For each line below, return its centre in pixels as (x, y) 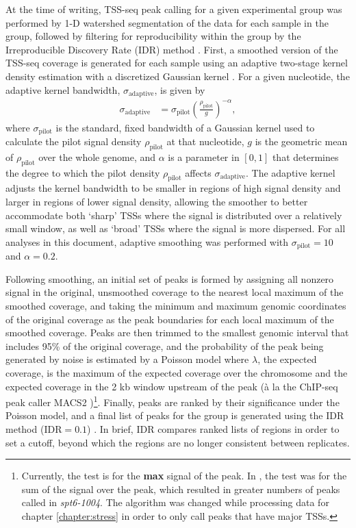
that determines (305, 156)
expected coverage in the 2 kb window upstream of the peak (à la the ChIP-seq (172, 386)
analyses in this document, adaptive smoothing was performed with (147, 241)
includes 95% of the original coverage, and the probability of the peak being (165, 345)
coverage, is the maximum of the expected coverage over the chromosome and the (177, 372)
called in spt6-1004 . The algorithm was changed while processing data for (175, 502)
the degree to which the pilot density (83, 172)
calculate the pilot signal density (74, 141)
